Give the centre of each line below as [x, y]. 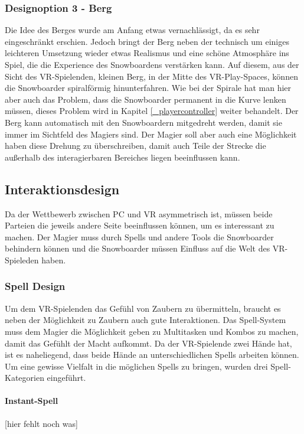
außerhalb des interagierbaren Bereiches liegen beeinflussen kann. [122, 157]
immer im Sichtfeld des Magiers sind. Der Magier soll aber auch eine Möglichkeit [151, 134]
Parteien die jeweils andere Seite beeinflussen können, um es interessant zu [140, 225]
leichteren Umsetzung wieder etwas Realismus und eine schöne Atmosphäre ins [147, 53]
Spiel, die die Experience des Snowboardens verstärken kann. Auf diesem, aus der [152, 64]
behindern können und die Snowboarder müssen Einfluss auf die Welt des [138, 248]
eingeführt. [66, 378]
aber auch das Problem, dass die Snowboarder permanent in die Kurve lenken [146, 99]
